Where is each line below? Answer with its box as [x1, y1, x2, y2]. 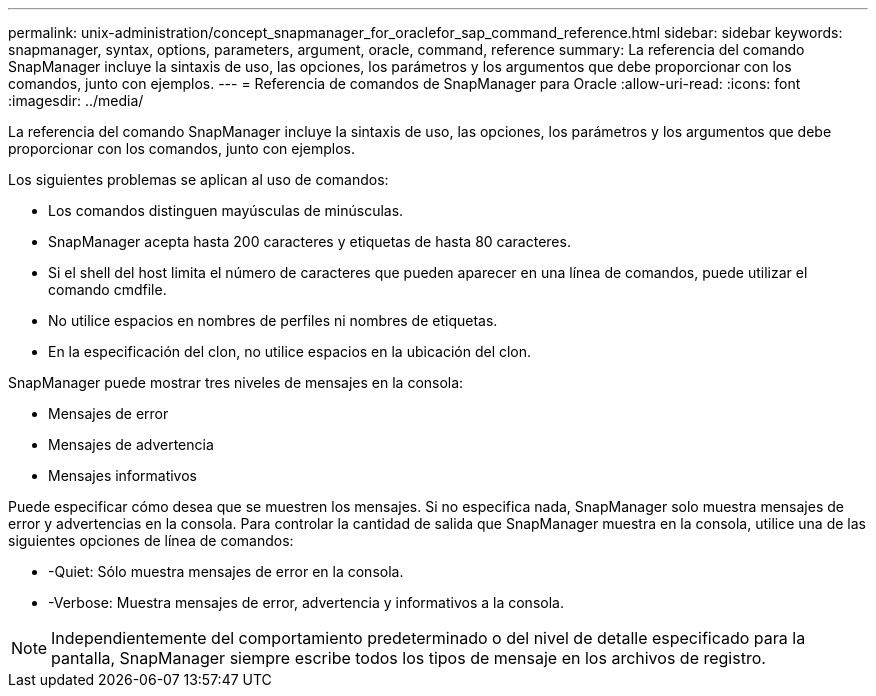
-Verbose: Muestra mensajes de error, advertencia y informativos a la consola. [48, 594, 564, 611]
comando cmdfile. [48, 281, 167, 298]
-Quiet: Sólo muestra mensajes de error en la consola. [48, 563, 404, 580]
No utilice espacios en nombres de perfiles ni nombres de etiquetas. [48, 312, 498, 329]
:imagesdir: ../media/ [8, 92, 144, 109]
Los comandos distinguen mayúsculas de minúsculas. [48, 202, 404, 219]
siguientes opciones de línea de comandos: [8, 532, 294, 549]
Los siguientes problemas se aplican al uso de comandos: [8, 171, 389, 188]
